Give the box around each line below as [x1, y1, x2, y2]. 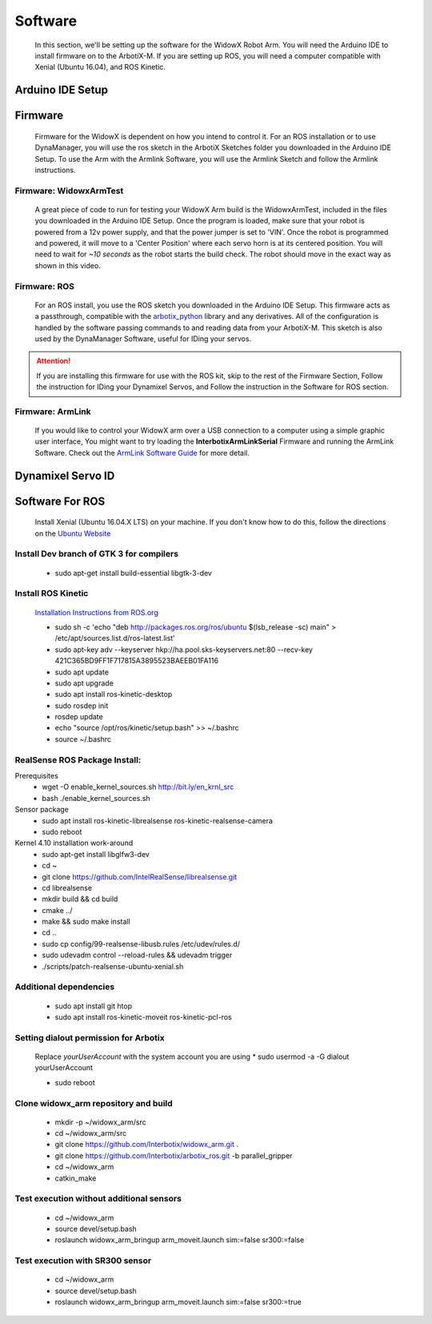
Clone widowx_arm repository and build [14, 1097, 174, 1109]
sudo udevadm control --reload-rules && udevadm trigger [42, 950, 233, 960]
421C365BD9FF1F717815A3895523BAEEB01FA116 [54, 656, 219, 666]
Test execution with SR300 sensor [14, 1255, 152, 1266]
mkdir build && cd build [42, 894, 118, 904]
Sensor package [14, 805, 70, 815]
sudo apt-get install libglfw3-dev [42, 849, 150, 859]
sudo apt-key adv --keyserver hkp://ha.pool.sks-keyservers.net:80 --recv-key [54, 645, 314, 654]
